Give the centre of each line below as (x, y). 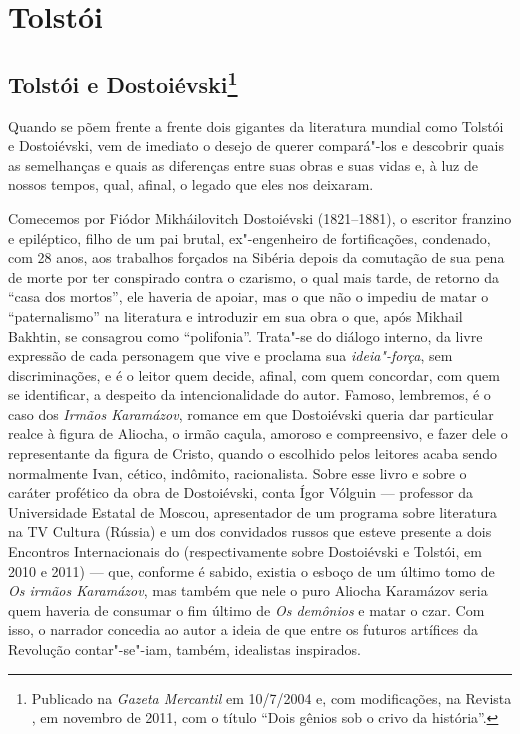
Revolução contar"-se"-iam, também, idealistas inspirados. (184, 649)
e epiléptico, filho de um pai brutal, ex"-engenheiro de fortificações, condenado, (249, 237)
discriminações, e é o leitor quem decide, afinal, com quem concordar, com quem (254, 374)
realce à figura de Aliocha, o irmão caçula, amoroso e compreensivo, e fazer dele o (258, 433)
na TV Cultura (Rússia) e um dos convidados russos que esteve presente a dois (250, 531)
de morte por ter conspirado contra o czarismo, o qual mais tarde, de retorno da (253, 276)
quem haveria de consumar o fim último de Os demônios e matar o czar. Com (246, 609)
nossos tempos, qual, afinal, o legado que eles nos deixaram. (191, 184)
